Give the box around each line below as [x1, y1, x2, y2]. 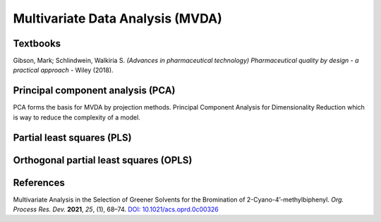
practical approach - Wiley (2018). [13, 66, 114, 74]
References [13, 177, 65, 189]
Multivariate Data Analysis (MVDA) [13, 11, 222, 26]
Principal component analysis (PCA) [13, 85, 176, 97]
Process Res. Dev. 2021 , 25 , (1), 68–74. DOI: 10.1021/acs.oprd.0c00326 [13, 205, 219, 214]
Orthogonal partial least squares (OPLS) [13, 154, 193, 166]
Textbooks [13, 37, 61, 49]
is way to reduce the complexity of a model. [13, 113, 140, 122]
